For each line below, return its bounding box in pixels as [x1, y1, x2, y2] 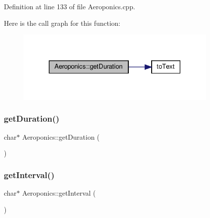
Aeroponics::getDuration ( [22, 131, 100, 142]
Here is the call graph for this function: [4, 18, 121, 28]
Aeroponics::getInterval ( [22, 188, 96, 198]
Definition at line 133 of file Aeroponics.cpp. [4, 1, 135, 11]
